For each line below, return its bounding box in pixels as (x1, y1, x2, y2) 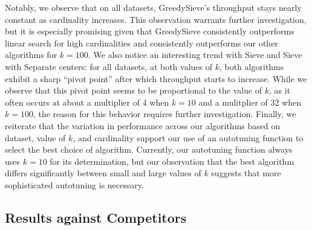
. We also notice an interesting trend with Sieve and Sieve (88, 48, 302, 61)
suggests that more (211, 167, 281, 179)
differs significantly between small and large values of (5, 167, 201, 179)
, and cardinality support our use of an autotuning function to (73, 131, 304, 144)
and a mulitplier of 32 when (198, 95, 302, 108)
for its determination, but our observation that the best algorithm (50, 155, 294, 167)
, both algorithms (219, 60, 284, 72)
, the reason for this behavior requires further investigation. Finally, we (33, 107, 296, 120)
